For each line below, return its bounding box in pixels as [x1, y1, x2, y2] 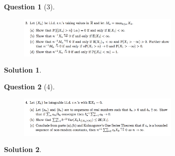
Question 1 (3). [4, 1, 55, 11]
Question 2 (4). [4, 81, 55, 91]
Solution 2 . [4, 144, 42, 155]
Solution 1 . [4, 65, 42, 75]
